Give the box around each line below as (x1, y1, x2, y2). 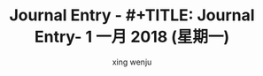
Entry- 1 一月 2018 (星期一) (35, 27, 229, 47)
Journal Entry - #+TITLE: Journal (9, 5, 255, 26)
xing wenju (112, 57, 152, 67)
